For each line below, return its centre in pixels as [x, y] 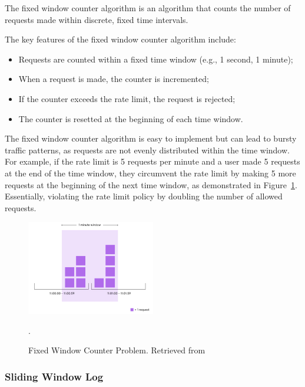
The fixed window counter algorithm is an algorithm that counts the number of [148, 8]
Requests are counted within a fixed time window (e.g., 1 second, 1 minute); [156, 59]
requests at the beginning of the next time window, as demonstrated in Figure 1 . [151, 184]
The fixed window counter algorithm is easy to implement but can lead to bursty [151, 138]
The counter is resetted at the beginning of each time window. [131, 118]
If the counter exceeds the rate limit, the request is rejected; [127, 98]
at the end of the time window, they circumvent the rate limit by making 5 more [150, 173]
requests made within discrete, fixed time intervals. [97, 19]
